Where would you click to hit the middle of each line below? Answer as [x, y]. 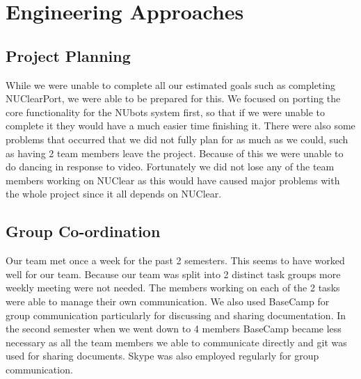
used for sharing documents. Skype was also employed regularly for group [162, 356]
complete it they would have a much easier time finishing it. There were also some [180, 126]
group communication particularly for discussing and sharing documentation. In [176, 315]
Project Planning [68, 55]
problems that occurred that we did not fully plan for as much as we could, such [177, 139]
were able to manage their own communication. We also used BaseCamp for [168, 301]
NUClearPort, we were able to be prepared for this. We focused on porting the [173, 98]
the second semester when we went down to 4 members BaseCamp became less [174, 329]
